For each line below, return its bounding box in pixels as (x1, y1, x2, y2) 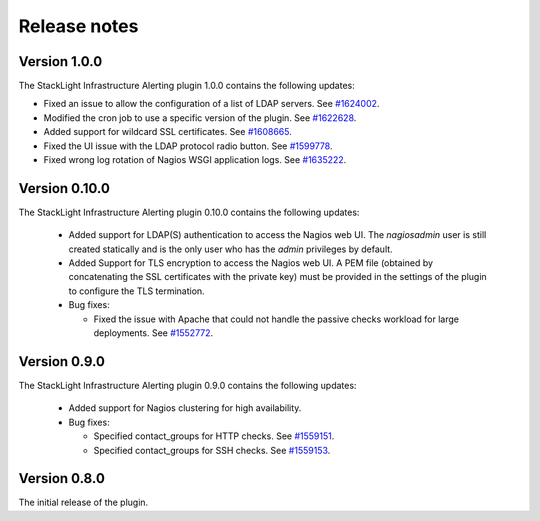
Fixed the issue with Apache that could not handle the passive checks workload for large (93, 313, 460, 325)
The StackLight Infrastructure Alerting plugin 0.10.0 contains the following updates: (18, 206, 360, 218)
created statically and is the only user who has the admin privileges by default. (68, 243, 394, 255)
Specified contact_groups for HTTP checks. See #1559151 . (93, 430, 335, 442)
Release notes (18, 15, 139, 37)
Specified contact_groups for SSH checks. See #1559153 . (93, 444, 331, 456)
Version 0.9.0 (18, 353, 105, 370)
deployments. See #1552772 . (93, 327, 214, 339)
